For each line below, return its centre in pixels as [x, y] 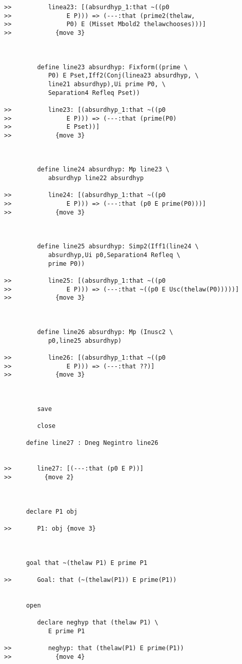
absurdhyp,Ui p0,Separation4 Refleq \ [114, 255]
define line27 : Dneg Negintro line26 [92, 443]
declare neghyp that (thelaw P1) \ [98, 623]
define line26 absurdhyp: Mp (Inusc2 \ [105, 332]
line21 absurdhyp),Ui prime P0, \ [107, 84]
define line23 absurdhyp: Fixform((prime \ [112, 67]
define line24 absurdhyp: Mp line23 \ [103, 170]
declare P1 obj [52, 511]
